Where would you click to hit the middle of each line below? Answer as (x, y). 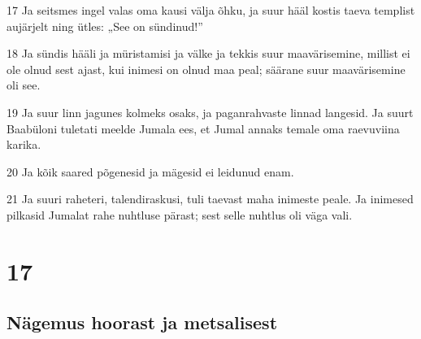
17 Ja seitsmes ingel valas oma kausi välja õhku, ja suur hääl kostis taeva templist (211, 10)
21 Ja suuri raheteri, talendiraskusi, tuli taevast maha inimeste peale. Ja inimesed (210, 199)
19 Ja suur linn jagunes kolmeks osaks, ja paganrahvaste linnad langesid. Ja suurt (210, 112)
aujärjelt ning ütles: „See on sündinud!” (105, 26)
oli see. (24, 85)
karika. (24, 144)
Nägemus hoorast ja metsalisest (142, 322)
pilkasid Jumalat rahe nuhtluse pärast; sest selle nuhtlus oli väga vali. (180, 214)
